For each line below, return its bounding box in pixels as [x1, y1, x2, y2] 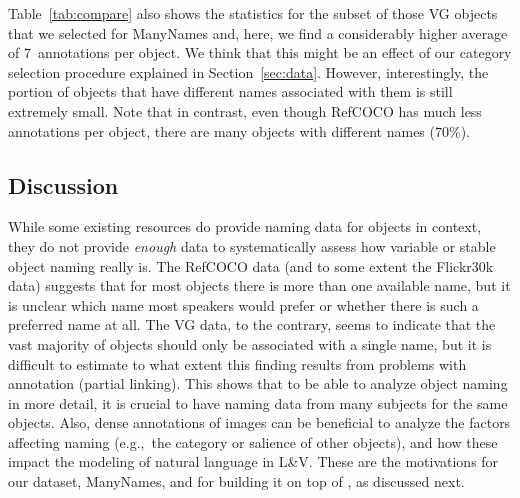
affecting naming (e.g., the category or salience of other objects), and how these [8, 431, 498, 452]
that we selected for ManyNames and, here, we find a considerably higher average [8, 22, 508, 43]
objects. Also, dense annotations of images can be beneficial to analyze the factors [8, 412, 511, 433]
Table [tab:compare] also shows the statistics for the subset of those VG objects [8, 3, 498, 23]
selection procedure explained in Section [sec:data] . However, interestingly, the [8, 61, 489, 82]
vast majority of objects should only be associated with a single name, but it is [8, 333, 492, 354]
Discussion [8, 169, 119, 200]
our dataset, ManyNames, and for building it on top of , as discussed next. [8, 471, 465, 492]
